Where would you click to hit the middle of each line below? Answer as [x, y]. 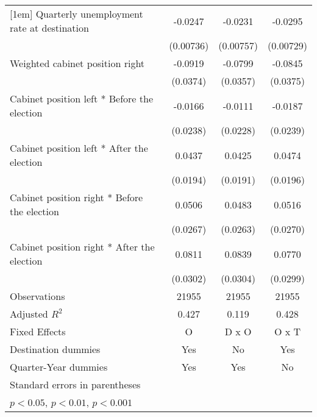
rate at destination [49, 28]
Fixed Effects [38, 331]
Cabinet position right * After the [82, 247]
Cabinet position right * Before [77, 197]
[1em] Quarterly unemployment [77, 14]
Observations [37, 296]
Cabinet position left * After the [79, 148]
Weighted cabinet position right [77, 63]
